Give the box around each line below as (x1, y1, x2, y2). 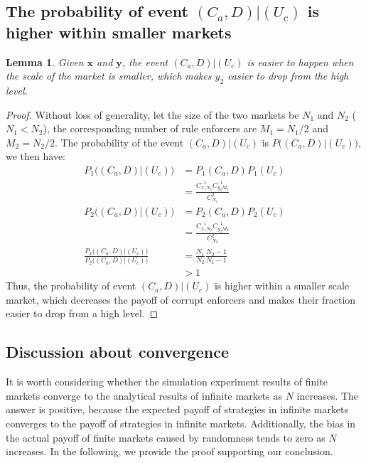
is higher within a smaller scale (214, 278, 350, 293)
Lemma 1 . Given (6, 54, 84, 69)
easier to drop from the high (227, 68, 349, 83)
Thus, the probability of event (6, 278, 136, 293)
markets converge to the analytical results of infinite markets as (6, 388, 283, 403)
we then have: (6, 149, 65, 164)
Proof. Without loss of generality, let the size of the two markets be (6, 107, 299, 122)
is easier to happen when (247, 54, 354, 69)
